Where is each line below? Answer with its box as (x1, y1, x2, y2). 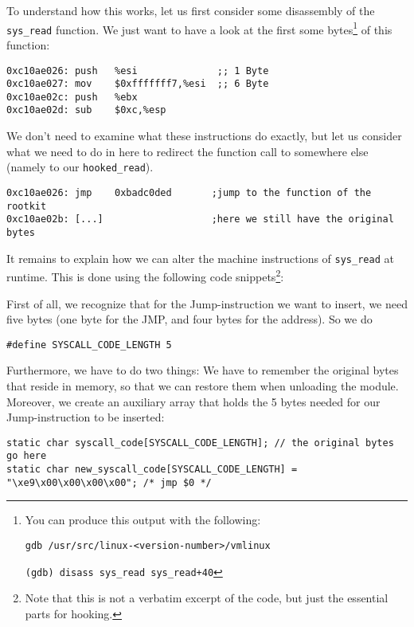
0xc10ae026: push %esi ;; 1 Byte (6, 65, 269, 76)
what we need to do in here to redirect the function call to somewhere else (6, 143, 369, 159)
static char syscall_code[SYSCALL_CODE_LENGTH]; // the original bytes (6, 437, 394, 449)
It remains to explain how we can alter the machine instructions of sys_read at (6, 249, 394, 266)
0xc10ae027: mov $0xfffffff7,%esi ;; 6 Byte (6, 78, 269, 90)
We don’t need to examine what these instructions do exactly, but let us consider (6, 127, 402, 144)
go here (6, 450, 47, 462)
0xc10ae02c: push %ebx (6, 91, 138, 103)
